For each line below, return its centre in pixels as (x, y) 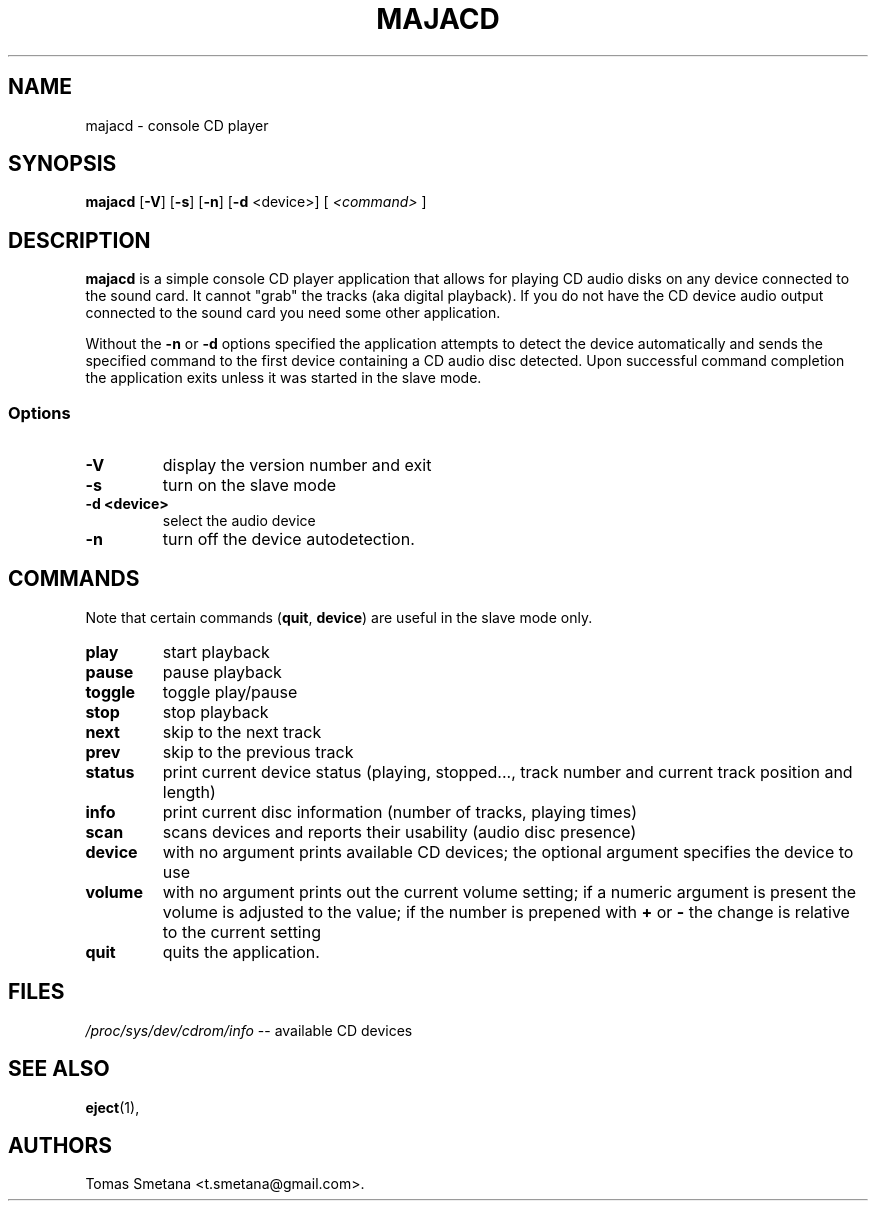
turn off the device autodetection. (288, 539)
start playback (216, 651)
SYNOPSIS (62, 164)
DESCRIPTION (79, 240)
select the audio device (239, 521)
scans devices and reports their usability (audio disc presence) (399, 831)
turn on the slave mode (249, 485)
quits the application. (241, 951)
